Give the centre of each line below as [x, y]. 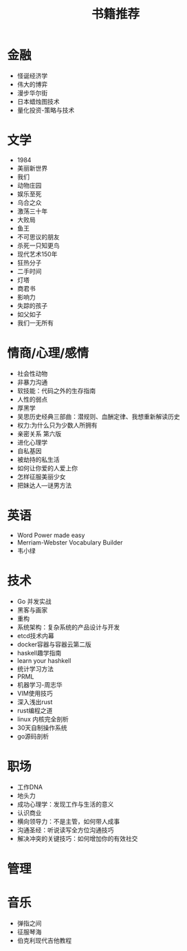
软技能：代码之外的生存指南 [56, 391]
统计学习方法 [35, 668]
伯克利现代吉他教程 [44, 940]
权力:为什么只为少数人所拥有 [57, 425]
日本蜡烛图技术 [38, 101]
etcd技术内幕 [35, 635]
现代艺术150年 [37, 254]
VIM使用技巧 [35, 693]
